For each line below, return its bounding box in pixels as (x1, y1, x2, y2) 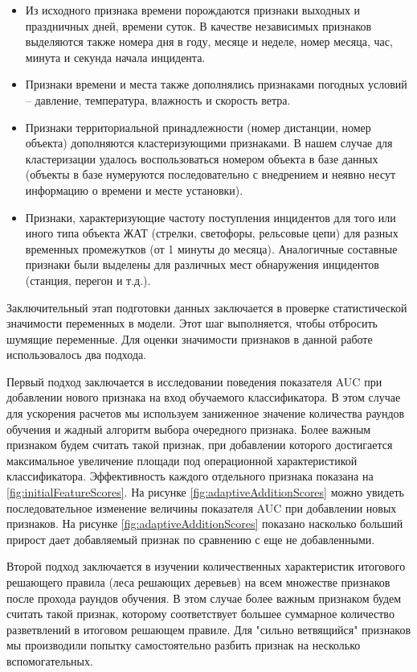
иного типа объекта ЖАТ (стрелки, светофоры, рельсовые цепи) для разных (25, 225, 399, 241)
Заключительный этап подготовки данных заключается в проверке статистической (6, 299, 407, 315)
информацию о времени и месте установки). (25, 181, 243, 198)
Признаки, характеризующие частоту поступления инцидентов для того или (25, 208, 396, 225)
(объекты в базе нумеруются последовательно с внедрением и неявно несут (25, 166, 396, 183)
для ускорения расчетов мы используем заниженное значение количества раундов (6, 405, 405, 422)
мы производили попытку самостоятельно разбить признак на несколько (6, 637, 361, 653)
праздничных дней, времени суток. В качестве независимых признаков (25, 17, 372, 34)
